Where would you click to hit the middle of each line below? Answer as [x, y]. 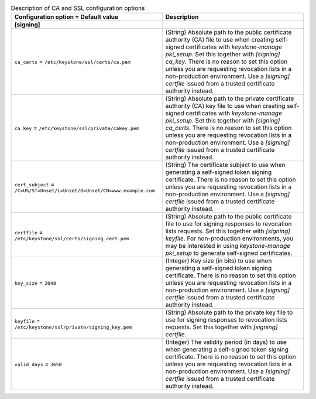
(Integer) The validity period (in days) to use [226, 342]
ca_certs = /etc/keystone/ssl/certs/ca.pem [73, 62]
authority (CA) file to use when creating [220, 40]
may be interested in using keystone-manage [228, 246]
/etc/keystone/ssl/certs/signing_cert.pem [72, 238]
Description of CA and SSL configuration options [78, 8]
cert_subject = [35, 184]
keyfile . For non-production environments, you [229, 238]
